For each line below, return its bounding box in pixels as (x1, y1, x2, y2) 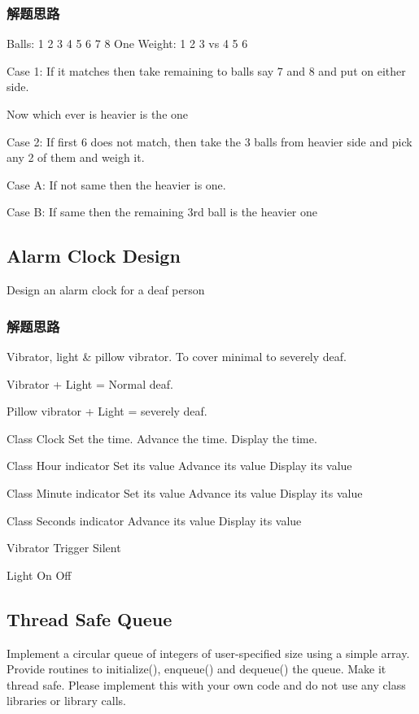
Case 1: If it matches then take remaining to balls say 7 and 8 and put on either (7, 62, 406, 79)
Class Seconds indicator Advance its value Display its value (7, 512, 302, 529)
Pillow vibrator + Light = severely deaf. (7, 403, 207, 420)
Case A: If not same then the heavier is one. (7, 176, 226, 193)
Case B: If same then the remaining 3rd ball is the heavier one (7, 203, 318, 220)
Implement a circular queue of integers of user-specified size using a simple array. (7, 644, 410, 661)
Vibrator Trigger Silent (7, 539, 121, 556)
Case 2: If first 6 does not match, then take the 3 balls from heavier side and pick (7, 133, 412, 150)
